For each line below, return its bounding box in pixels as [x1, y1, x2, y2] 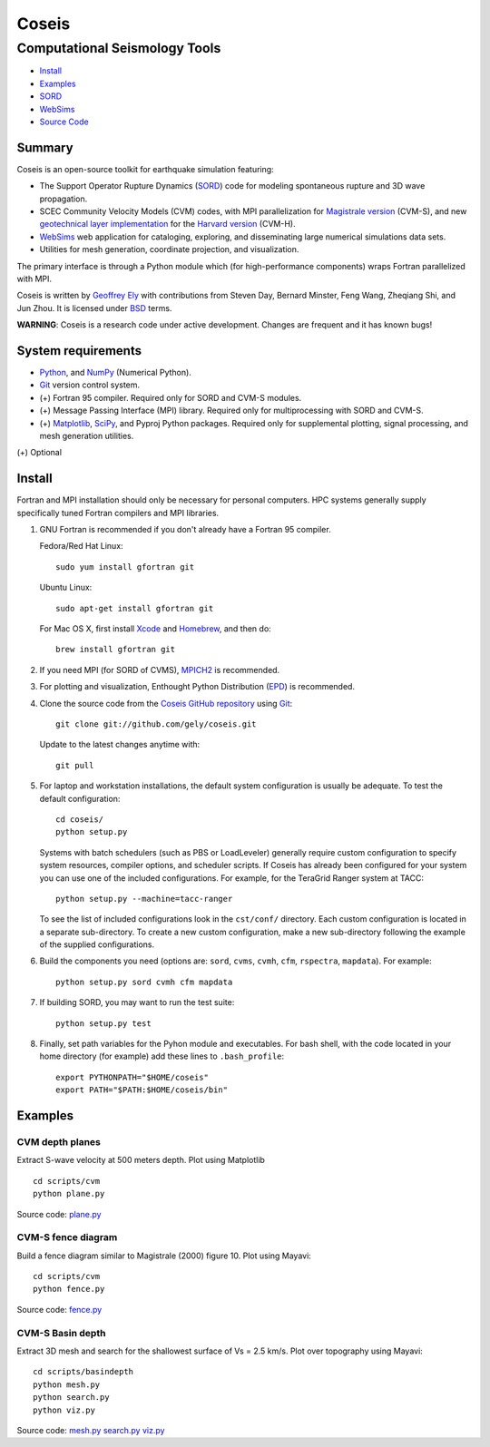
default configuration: [39, 793, 121, 804]
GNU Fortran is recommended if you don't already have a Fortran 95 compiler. [39, 524, 331, 535]
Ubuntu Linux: [39, 582, 93, 593]
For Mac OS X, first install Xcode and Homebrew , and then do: [39, 623, 271, 634]
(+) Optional [16, 447, 63, 458]
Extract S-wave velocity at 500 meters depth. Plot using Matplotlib [16, 1155, 265, 1166]
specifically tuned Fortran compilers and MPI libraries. [16, 507, 220, 518]
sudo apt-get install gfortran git [55, 603, 214, 613]
